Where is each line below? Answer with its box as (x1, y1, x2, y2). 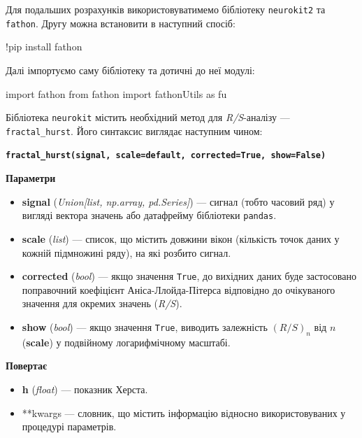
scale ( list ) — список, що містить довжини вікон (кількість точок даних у (22, 231, 340, 246)
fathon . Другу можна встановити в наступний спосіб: (6, 15, 236, 30)
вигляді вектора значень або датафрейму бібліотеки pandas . (22, 208, 277, 222)
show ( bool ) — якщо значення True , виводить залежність (22, 319, 268, 334)
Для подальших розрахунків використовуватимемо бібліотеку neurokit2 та (6, 2, 326, 16)
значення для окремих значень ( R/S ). (22, 296, 182, 311)
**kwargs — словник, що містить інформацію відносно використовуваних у (22, 405, 346, 420)
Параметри (6, 171, 56, 185)
